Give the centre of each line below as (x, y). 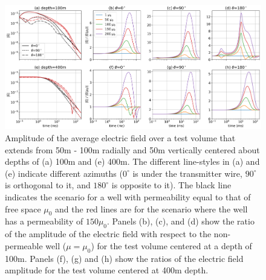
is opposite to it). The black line (171, 185)
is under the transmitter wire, (187, 173)
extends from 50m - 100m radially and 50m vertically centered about (132, 149)
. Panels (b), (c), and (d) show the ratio (181, 221)
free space (23, 208)
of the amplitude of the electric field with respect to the (108, 234)
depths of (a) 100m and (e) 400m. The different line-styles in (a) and (132, 161)
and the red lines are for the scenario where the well (151, 208)
